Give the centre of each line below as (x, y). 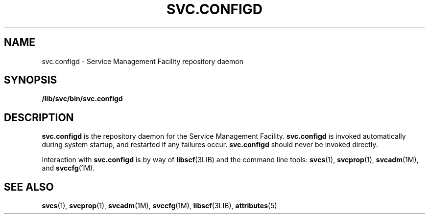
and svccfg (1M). (68, 168)
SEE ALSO (29, 187)
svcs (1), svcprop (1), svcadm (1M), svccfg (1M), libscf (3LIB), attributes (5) (159, 206)
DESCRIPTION (39, 117)
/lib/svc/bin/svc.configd (82, 99)
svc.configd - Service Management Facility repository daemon (143, 61)
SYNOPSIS (31, 80)
